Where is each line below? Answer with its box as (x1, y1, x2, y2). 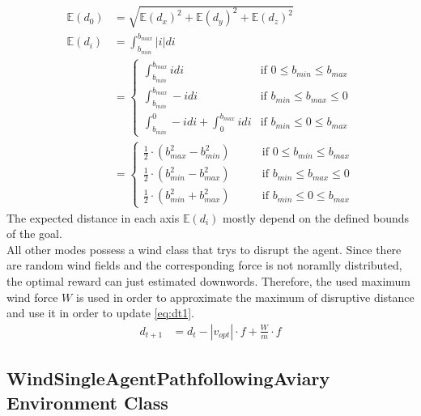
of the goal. (6, 225, 62, 242)
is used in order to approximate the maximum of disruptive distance (75, 288, 415, 305)
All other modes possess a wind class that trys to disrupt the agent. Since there (6, 240, 402, 257)
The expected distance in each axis (6, 209, 180, 226)
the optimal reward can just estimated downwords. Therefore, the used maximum (6, 272, 411, 289)
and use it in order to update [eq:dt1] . (6, 304, 194, 321)
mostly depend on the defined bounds (223, 209, 410, 226)
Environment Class (6, 389, 168, 414)
